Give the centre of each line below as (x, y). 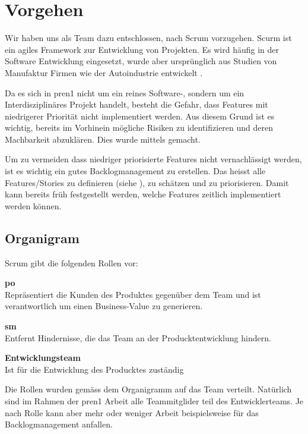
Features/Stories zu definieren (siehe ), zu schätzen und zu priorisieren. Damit (147, 182)
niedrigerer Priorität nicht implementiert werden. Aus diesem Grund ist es (140, 116)
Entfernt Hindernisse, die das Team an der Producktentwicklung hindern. (138, 337)
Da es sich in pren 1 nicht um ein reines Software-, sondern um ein (125, 92)
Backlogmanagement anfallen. (59, 424)
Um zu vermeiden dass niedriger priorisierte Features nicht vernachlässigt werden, (153, 159)
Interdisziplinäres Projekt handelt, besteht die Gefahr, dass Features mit (136, 104)
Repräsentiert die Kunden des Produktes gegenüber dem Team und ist (133, 294)
